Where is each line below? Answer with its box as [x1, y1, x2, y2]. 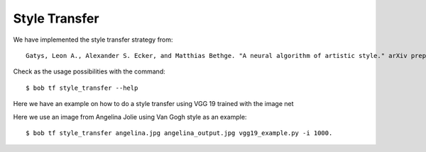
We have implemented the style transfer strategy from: [13, 35, 173, 44]
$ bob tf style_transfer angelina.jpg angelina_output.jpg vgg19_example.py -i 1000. [26, 129, 333, 137]
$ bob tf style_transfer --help [26, 83, 138, 92]
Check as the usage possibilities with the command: [13, 67, 166, 76]
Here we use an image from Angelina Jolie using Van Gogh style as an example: [13, 112, 247, 121]
